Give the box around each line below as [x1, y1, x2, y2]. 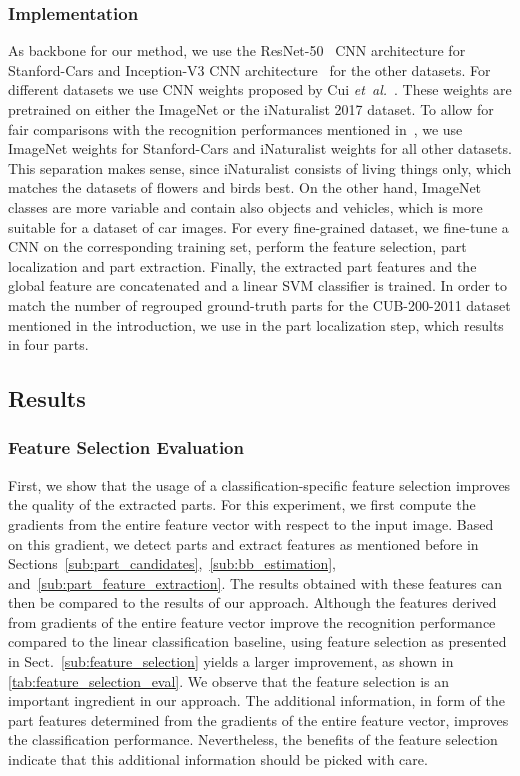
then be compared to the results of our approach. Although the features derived [8, 592, 497, 613]
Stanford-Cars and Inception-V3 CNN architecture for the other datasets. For [8, 59, 491, 80]
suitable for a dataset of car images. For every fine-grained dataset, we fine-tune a [8, 216, 509, 237]
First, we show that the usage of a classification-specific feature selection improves [8, 474, 511, 495]
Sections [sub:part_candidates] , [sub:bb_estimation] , [8, 553, 336, 574]
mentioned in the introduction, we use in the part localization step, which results [8, 314, 504, 335]
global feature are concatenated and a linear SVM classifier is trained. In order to [8, 275, 508, 296]
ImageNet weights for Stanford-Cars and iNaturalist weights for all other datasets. [8, 138, 512, 159]
